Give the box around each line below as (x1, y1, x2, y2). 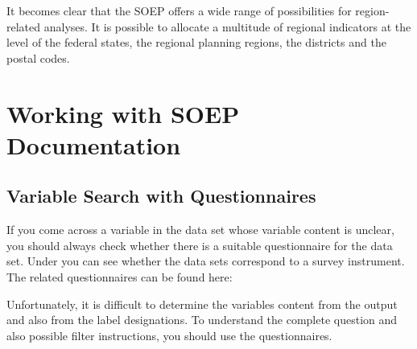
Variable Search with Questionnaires (6, 183, 316, 208)
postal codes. (6, 49, 70, 66)
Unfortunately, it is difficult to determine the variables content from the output (6, 295, 398, 312)
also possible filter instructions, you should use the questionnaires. (6, 326, 332, 343)
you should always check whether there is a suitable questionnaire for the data (6, 236, 393, 253)
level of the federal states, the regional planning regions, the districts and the (6, 34, 386, 51)
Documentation (6, 128, 181, 161)
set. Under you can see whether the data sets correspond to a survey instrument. (6, 253, 405, 269)
